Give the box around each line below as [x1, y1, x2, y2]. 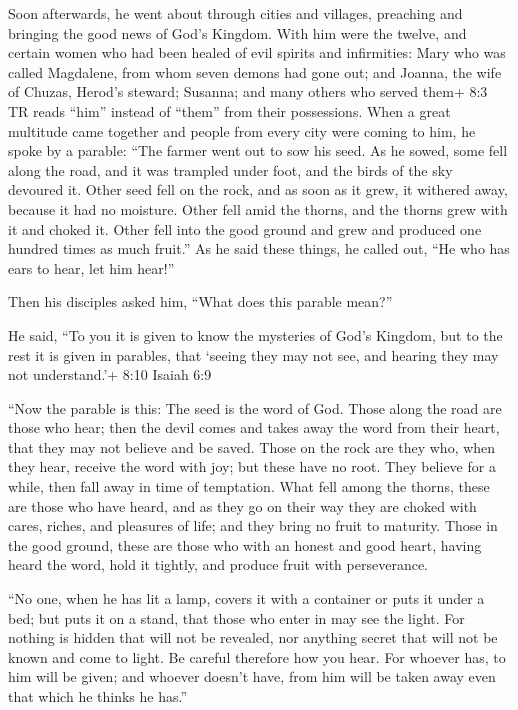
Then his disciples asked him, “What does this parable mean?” [8, 291, 393, 312]
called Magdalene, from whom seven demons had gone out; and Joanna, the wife [8, 61, 502, 82]
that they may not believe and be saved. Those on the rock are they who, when [8, 436, 496, 457]
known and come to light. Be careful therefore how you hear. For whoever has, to [8, 646, 506, 667]
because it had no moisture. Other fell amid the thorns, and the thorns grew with [8, 198, 508, 219]
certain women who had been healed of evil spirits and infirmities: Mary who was [8, 42, 506, 63]
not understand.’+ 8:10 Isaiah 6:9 [8, 364, 212, 385]
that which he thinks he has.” [8, 686, 188, 706]
